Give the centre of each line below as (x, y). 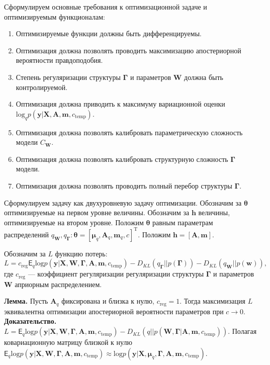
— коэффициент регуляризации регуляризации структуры (116, 274)
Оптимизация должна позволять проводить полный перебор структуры (124, 185)
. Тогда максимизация (212, 301)
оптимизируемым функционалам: (55, 16)
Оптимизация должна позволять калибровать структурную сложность (122, 159)
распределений (26, 234)
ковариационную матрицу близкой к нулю (68, 342)
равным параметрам (183, 222)
